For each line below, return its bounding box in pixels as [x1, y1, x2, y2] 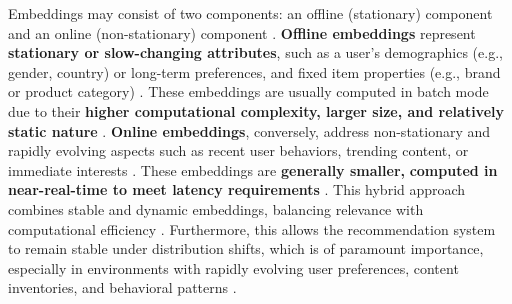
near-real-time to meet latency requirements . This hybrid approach [8, 179, 466, 200]
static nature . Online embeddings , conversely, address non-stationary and [8, 120, 491, 141]
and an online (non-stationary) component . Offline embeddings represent [8, 22, 476, 43]
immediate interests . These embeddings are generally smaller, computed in [8, 159, 498, 180]
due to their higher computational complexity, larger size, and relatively [8, 100, 504, 121]
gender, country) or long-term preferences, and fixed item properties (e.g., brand [8, 61, 501, 82]
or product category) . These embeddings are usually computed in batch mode [8, 81, 489, 102]
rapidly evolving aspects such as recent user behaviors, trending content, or [8, 140, 469, 161]
